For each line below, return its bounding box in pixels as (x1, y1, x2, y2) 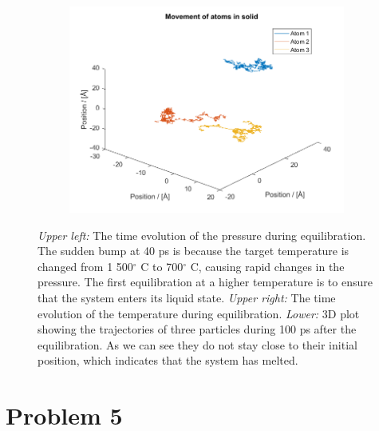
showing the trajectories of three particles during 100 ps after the (38, 321, 357, 337)
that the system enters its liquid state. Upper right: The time (38, 289, 336, 305)
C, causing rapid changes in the (190, 257, 345, 274)
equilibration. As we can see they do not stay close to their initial (38, 336, 357, 353)
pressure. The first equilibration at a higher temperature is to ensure (38, 273, 373, 290)
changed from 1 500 (38, 257, 133, 274)
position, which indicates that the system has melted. (38, 352, 298, 369)
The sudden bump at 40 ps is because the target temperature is (38, 242, 349, 259)
